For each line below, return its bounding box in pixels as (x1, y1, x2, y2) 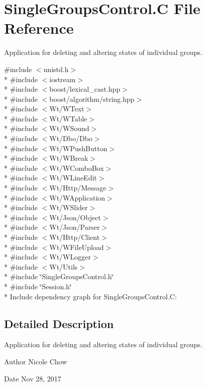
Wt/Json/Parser (49, 222, 100, 232)
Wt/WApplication (49, 192, 106, 203)
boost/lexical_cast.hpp (49, 84, 121, 94)
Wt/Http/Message (49, 182, 107, 193)
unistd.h (43, 63, 69, 74)
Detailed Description (4, 315, 114, 331)
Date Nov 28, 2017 (4, 373, 61, 383)
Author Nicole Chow (4, 356, 67, 366)
